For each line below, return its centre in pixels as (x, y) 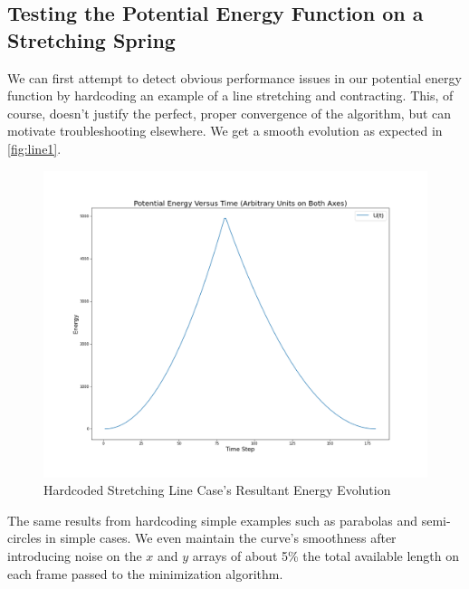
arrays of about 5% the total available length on (325, 556)
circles (24, 538)
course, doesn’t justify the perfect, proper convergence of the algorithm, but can (230, 113)
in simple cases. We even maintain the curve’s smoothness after (221, 538)
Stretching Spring (91, 39)
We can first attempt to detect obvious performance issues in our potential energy (234, 77)
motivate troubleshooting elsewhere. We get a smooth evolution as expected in (225, 131)
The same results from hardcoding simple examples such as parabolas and (213, 520)
